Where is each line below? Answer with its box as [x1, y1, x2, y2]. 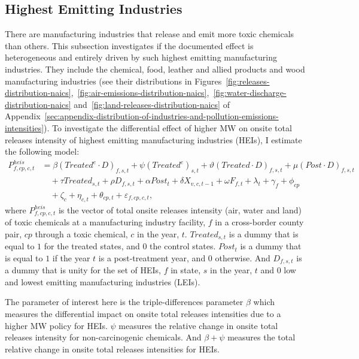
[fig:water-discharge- [213, 86, 287, 99]
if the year [52, 251, 90, 264]
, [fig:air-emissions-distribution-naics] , [71, 86, 209, 99]
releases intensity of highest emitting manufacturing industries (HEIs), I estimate [5, 133, 302, 146]
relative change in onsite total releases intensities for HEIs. [5, 342, 220, 355]
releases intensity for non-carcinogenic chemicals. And [5, 331, 202, 343]
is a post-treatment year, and [98, 251, 206, 264]
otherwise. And [215, 251, 270, 264]
